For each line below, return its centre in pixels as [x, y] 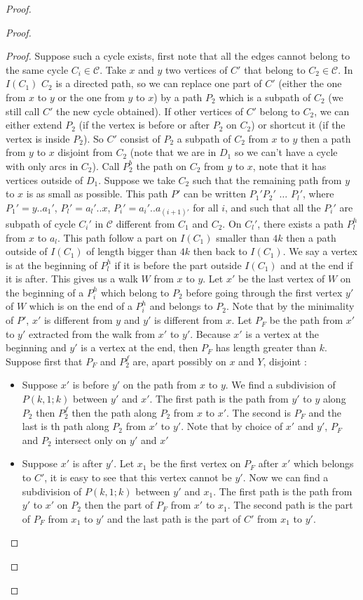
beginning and [36, 347]
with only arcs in [42, 165]
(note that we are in [173, 152]
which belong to [135, 292]
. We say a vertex [320, 251]
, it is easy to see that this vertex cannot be [138, 477]
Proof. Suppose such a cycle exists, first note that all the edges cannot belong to [178, 56]
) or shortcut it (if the [298, 125]
